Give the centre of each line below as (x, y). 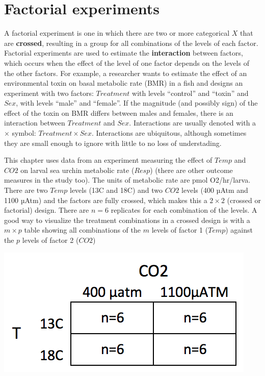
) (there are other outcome (191, 170)
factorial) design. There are (47, 210)
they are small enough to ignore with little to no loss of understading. (113, 143)
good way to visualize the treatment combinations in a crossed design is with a (127, 220)
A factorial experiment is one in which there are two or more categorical (117, 33)
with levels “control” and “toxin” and (190, 93)
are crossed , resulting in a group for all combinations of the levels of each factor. (131, 43)
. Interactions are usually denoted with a (193, 123)
